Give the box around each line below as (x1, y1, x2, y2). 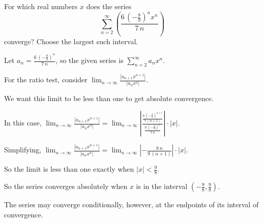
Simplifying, (4, 144, 42, 155)
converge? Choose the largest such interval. (4, 36, 138, 46)
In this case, (4, 117, 42, 128)
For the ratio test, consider (4, 74, 87, 85)
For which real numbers (4, 1, 78, 11)
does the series (86, 1, 132, 11)
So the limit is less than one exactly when (4, 164, 134, 174)
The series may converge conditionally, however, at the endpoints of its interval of (4, 199, 259, 210)
